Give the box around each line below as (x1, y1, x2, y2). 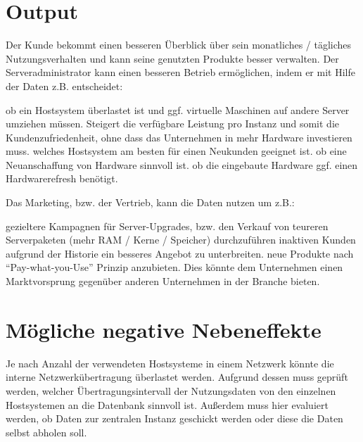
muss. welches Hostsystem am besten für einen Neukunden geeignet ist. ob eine (6, 144, 347, 158)
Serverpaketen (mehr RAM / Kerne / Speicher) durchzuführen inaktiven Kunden (6, 232, 356, 247)
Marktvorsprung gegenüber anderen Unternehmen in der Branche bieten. (6, 274, 320, 289)
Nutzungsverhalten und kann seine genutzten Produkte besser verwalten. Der (6, 51, 339, 65)
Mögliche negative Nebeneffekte (6, 315, 321, 343)
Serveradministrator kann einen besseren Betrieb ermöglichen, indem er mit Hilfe (6, 65, 355, 80)
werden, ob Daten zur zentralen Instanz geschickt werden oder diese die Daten (6, 411, 343, 426)
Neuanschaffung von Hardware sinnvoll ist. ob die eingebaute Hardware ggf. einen (6, 157, 358, 172)
